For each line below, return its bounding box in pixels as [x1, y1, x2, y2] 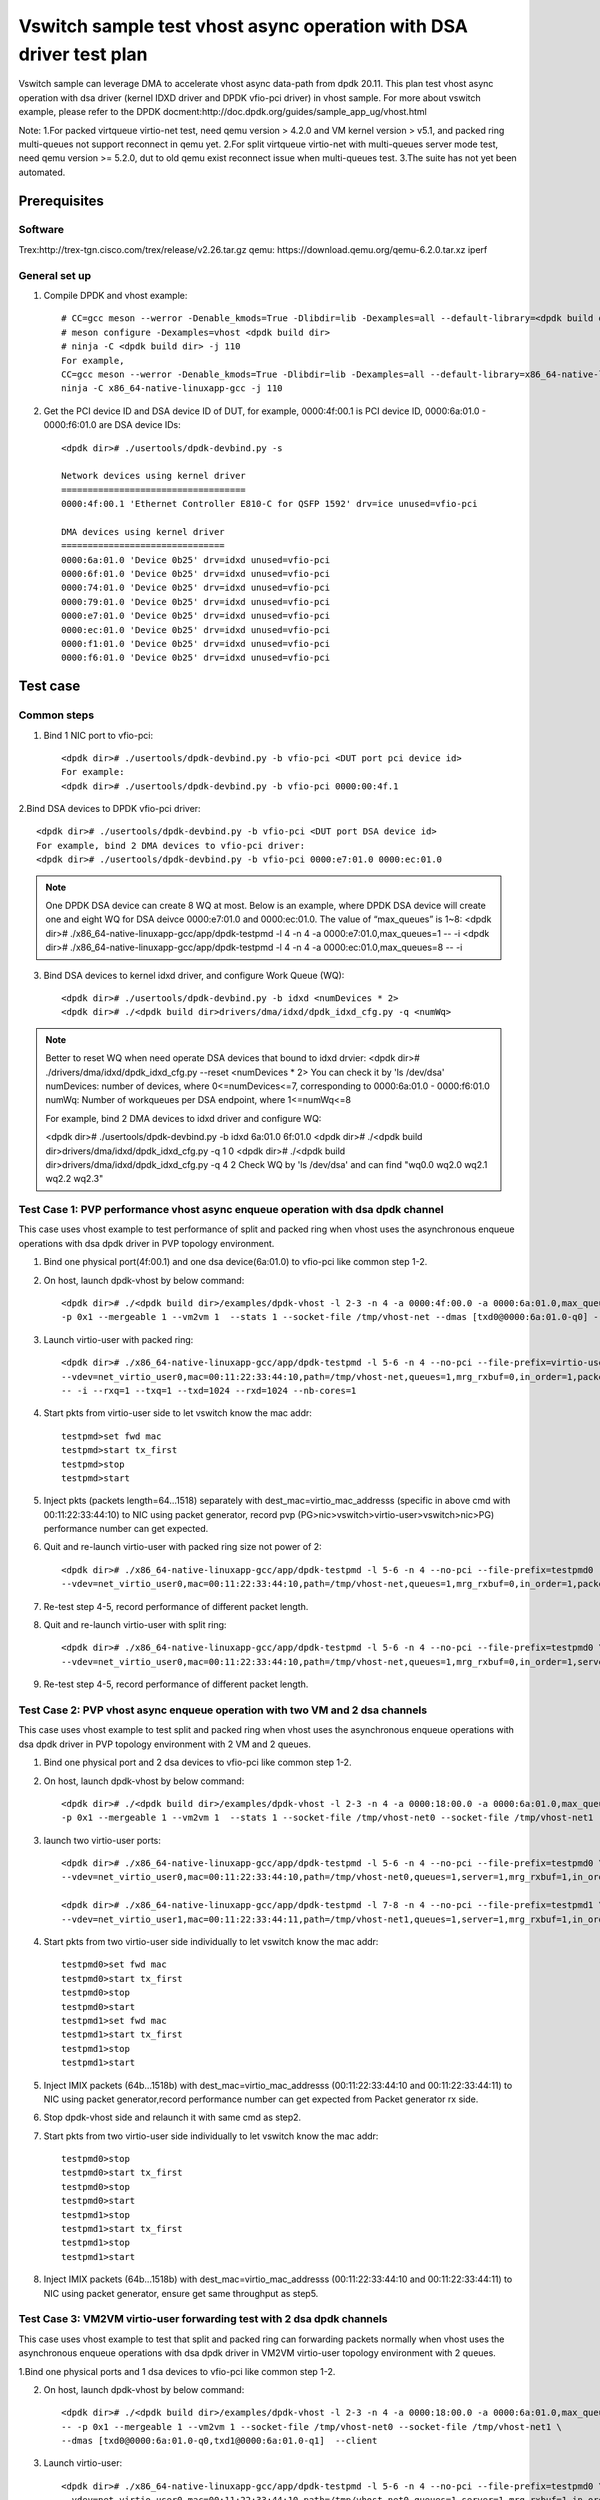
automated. [18, 166, 66, 178]
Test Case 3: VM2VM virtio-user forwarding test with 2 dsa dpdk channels [18, 2312, 388, 2326]
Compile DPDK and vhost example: [43, 289, 188, 301]
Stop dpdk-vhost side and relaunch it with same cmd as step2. [43, 2111, 302, 2124]
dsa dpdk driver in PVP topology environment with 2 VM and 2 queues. [18, 1738, 312, 1750]
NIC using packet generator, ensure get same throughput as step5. [43, 2287, 319, 2299]
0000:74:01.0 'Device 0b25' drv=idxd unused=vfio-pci [61, 582, 330, 594]
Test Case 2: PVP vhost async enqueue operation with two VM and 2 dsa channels [18, 1703, 428, 1717]
